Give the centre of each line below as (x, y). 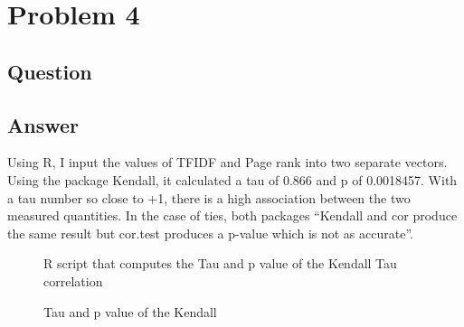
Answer (43, 124)
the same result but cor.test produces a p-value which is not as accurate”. (210, 233)
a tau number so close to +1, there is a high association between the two (209, 197)
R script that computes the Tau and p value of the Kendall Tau (220, 263)
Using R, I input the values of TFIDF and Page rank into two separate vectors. (227, 162)
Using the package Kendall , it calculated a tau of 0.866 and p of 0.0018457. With (232, 179)
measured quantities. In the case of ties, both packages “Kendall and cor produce (232, 215)
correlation (73, 280)
